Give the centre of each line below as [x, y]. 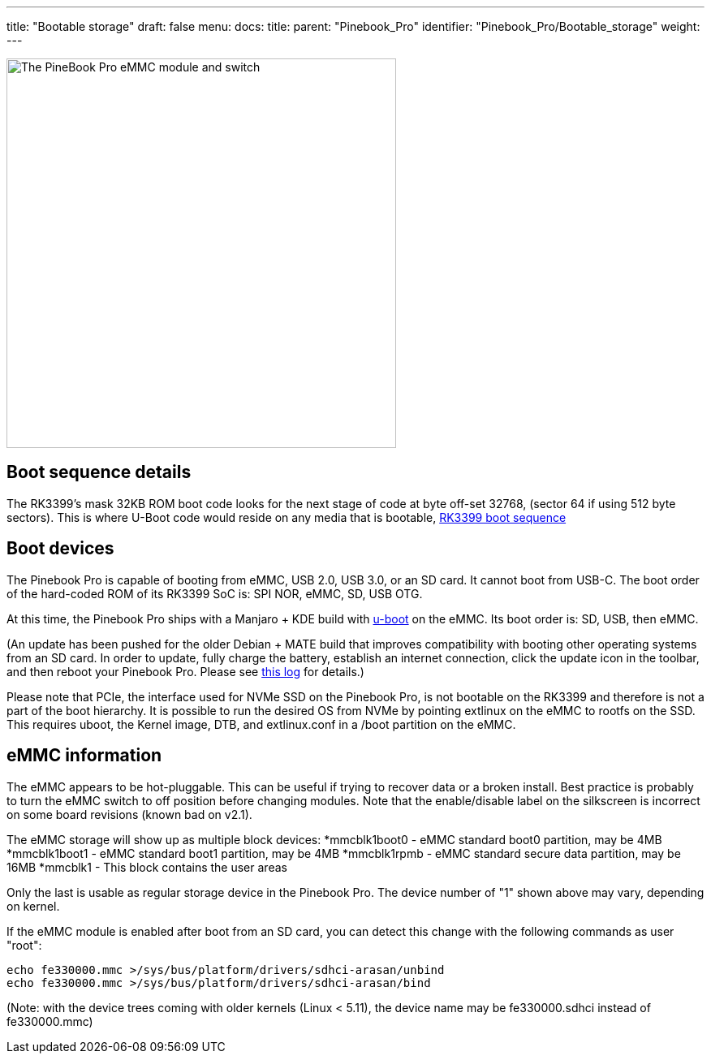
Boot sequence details [99, 472]
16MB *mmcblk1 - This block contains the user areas [147, 867]
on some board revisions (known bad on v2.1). [129, 814]
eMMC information [84, 756]
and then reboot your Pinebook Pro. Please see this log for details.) [185, 671]
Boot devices [60, 549]
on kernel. [33, 906]
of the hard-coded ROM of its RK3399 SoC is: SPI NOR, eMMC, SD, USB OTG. [215, 593]
